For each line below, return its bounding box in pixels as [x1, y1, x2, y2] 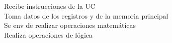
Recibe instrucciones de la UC [4, 1, 95, 11]
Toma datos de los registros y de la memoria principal [4, 10, 169, 21]
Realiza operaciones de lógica [4, 29, 93, 40]
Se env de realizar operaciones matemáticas [4, 20, 136, 30]
